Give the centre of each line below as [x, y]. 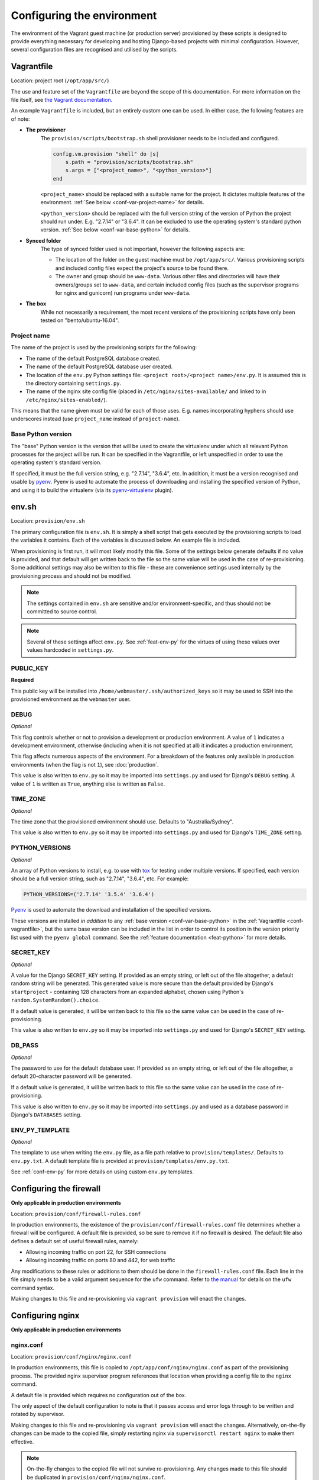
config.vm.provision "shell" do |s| [106, 154]
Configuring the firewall [56, 1189]
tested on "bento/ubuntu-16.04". [80, 320]
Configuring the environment [84, 15]
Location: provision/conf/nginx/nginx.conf [71, 1357]
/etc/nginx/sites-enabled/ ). [66, 400]
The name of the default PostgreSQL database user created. [99, 366]
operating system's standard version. [56, 462]
